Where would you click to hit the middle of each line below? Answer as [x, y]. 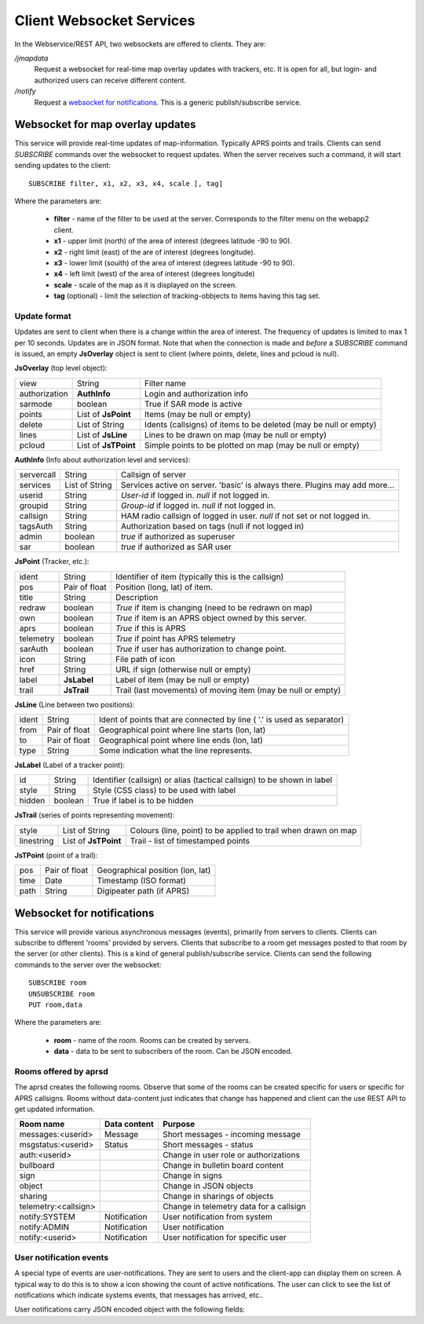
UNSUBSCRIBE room [62, 994]
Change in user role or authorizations [231, 1155]
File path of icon [145, 659]
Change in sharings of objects [218, 1196]
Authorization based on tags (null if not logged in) [212, 526]
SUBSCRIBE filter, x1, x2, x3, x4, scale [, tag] [126, 183]
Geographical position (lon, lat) [154, 870]
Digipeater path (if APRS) [143, 891]
